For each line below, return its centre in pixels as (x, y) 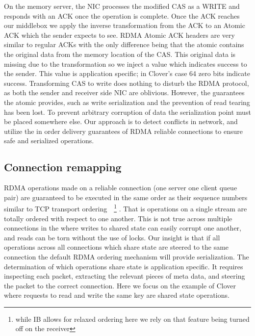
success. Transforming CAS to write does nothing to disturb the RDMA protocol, (127, 83)
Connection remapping (63, 167)
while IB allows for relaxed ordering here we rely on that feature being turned (132, 319)
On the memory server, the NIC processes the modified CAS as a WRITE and (122, 6)
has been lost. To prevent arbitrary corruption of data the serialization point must (127, 112)
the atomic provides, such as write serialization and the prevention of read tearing (127, 102)
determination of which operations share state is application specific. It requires (124, 266)
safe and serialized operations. (49, 141)
